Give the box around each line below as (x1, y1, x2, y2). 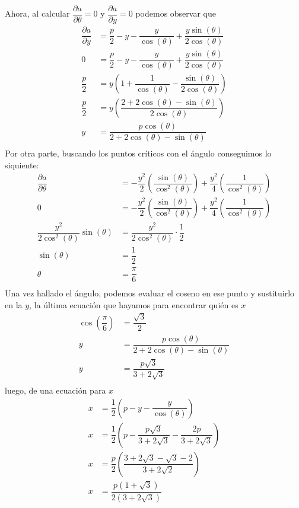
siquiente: (5, 159, 39, 171)
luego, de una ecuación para (5, 384, 106, 397)
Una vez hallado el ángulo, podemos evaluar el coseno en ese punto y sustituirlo (5, 287, 295, 299)
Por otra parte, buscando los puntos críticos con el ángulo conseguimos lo (5, 147, 272, 159)
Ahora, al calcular (5, 7, 70, 20)
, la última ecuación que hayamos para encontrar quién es (29, 298, 238, 311)
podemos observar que (135, 7, 216, 20)
